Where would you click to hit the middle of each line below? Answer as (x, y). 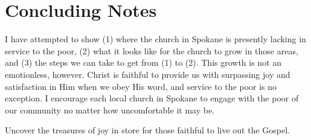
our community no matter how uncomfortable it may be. (110, 110)
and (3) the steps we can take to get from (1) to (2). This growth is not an (143, 62)
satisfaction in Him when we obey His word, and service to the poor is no (141, 86)
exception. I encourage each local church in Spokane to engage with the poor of (152, 98)
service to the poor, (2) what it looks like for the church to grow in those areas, (152, 50)
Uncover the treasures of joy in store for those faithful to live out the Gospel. (148, 130)
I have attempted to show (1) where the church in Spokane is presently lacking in (155, 39)
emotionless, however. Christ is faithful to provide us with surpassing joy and (148, 74)
